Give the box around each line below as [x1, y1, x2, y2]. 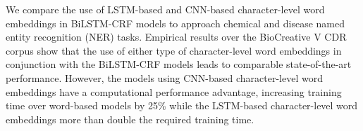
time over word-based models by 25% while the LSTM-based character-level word [6, 98, 358, 113]
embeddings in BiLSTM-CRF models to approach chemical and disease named [6, 15, 345, 30]
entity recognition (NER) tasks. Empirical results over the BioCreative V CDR [6, 29, 347, 44]
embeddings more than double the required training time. [6, 111, 254, 126]
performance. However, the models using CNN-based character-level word [6, 70, 323, 85]
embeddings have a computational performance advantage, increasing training [6, 84, 342, 99]
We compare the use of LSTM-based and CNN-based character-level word [6, 2, 325, 16]
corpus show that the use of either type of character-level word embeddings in [6, 43, 342, 57]
